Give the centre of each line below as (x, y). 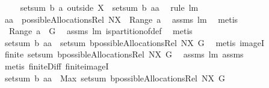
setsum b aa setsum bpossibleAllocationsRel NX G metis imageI (134, 42)
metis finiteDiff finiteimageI (57, 66)
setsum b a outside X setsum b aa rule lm (109, 7)
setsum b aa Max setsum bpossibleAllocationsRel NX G (115, 78)
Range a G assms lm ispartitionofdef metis (100, 31)
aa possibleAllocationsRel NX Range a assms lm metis (121, 19)
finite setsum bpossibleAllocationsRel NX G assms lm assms (124, 54)
